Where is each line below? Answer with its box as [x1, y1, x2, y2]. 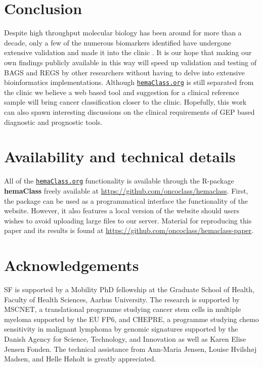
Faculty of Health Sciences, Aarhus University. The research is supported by [4, 294, 240, 304]
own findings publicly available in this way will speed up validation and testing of [4, 57, 256, 67]
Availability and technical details [4, 146, 236, 167]
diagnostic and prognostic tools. [4, 116, 103, 127]
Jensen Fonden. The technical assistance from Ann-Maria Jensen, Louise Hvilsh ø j [4, 343, 257, 354]
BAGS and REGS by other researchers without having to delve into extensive [4, 67, 245, 77]
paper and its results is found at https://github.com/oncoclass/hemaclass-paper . [4, 225, 254, 236]
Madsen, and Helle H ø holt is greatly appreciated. [4, 353, 156, 364]
